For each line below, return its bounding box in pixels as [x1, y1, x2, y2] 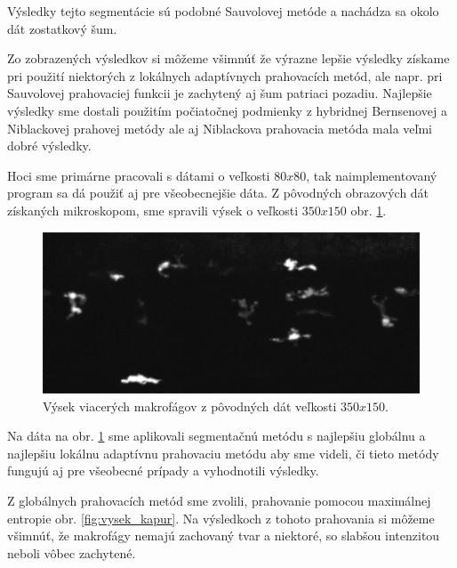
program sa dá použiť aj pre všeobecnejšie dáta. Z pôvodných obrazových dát [7, 183, 429, 202]
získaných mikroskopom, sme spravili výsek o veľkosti [7, 200, 299, 219]
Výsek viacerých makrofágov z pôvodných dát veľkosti [43, 396, 337, 415]
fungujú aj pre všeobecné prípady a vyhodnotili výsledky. [7, 461, 319, 480]
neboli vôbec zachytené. [7, 543, 136, 562]
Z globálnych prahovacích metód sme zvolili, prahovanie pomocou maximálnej [7, 491, 431, 509]
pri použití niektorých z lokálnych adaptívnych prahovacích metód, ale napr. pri [7, 66, 443, 85]
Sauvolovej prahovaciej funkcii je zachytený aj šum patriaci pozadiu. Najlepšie [7, 84, 432, 102]
